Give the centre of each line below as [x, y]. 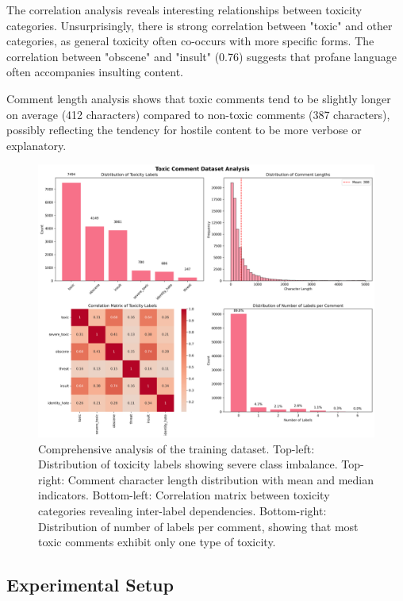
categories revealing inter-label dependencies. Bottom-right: [182, 510]
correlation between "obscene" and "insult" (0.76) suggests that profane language [201, 56]
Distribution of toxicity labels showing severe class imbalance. [188, 464]
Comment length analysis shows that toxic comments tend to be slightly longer [199, 98]
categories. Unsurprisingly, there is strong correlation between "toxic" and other [200, 25]
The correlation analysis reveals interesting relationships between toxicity [184, 10]
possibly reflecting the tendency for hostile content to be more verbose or [184, 130]
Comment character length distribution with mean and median [221, 479]
